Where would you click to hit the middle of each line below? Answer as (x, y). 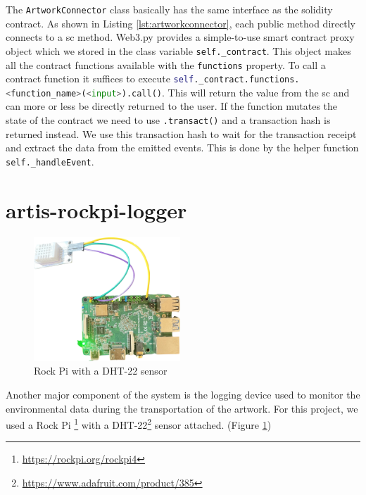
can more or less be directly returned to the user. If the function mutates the (172, 106)
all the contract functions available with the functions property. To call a (166, 64)
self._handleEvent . (50, 161)
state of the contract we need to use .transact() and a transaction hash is (168, 120)
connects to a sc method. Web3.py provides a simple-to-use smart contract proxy (180, 37)
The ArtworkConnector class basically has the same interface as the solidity (169, 9)
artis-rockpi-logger (96, 209)
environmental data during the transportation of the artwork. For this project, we (182, 408)
